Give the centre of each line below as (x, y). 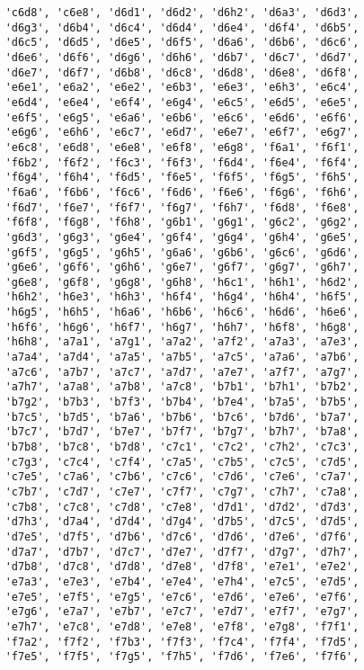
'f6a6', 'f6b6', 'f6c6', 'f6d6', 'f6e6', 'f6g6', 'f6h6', (182, 192)
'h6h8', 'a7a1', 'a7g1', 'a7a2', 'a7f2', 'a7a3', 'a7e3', (182, 342)
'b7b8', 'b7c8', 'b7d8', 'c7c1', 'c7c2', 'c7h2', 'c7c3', (182, 447)
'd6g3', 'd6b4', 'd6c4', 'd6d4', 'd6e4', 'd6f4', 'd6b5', (182, 27)
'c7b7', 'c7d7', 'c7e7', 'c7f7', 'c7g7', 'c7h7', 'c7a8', (182, 492)
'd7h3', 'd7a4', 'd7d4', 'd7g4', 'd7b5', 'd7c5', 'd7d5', (182, 522)
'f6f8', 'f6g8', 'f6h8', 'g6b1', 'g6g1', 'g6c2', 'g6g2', (182, 223)
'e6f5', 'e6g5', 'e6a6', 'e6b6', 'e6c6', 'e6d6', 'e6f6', (182, 117)
